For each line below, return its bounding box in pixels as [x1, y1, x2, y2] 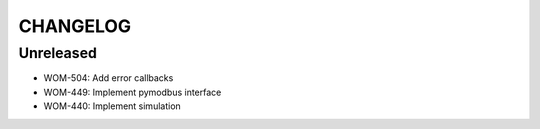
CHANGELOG [18, 15, 132, 37]
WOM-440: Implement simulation [43, 100, 182, 112]
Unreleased [18, 44, 97, 62]
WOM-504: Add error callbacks [43, 72, 174, 84]
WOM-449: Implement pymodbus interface [43, 86, 222, 98]
